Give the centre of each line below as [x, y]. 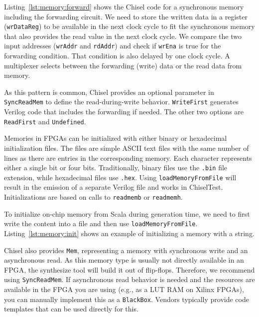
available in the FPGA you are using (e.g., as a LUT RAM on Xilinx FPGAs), [124, 289]
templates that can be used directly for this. [71, 309]
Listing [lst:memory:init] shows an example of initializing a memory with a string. [129, 233]
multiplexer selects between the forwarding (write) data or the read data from [123, 65]
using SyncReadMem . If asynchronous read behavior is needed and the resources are [129, 279]
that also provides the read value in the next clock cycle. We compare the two [123, 36]
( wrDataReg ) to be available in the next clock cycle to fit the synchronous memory [129, 26]
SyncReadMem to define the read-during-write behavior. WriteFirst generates [121, 102]
